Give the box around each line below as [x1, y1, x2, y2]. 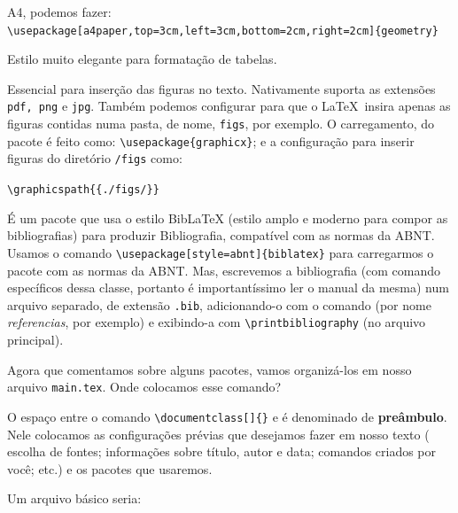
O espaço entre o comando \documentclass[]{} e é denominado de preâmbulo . [7, 407, 447, 425]
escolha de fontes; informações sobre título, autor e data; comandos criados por [7, 442, 437, 461]
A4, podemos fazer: [7, 3, 112, 20]
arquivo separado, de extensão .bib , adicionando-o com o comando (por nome [7, 295, 431, 314]
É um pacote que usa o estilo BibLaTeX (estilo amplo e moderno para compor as [7, 208, 448, 227]
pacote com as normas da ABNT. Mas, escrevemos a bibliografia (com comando [7, 260, 441, 279]
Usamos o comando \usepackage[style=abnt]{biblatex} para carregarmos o [7, 243, 434, 261]
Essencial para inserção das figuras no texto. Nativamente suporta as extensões [7, 79, 436, 97]
